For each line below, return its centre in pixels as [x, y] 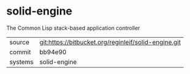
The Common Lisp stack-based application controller [73, 28]
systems [21, 62]
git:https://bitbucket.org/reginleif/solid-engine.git [110, 42]
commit [20, 52]
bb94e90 [53, 52]
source [19, 42]
